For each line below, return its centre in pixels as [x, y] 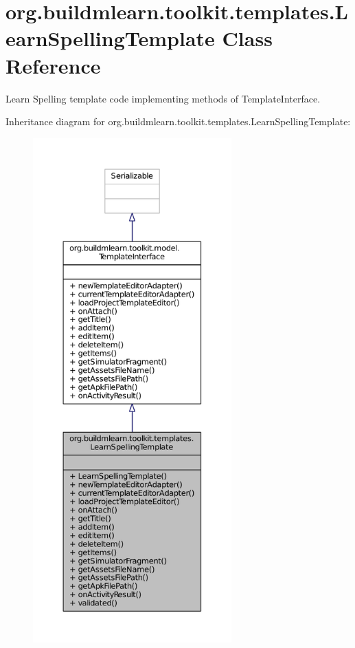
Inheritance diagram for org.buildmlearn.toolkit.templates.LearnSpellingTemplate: [178, 121]
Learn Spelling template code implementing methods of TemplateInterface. [163, 98]
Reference [53, 65]
